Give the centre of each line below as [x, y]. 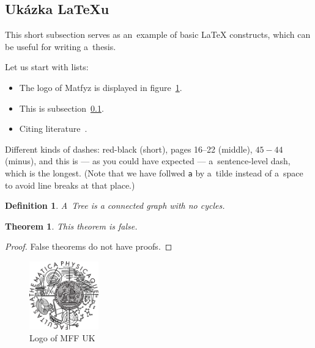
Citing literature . [53, 129]
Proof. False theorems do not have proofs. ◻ [89, 246]
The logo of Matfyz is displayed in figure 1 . [101, 87]
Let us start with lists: [47, 67]
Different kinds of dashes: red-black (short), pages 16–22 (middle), [129, 149]
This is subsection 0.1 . [61, 108]
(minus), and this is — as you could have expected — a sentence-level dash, [148, 161]
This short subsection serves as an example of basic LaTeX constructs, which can [158, 34]
